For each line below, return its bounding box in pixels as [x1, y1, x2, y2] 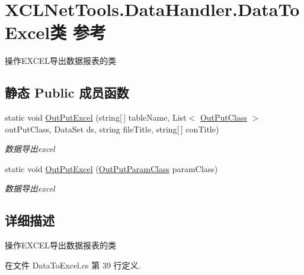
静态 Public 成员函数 [5, 83, 129, 102]
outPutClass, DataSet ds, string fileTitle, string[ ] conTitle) [5, 122, 219, 135]
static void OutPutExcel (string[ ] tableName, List [5, 111, 187, 124]
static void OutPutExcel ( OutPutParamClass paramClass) [5, 162, 218, 174]
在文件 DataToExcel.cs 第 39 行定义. [5, 258, 141, 271]
